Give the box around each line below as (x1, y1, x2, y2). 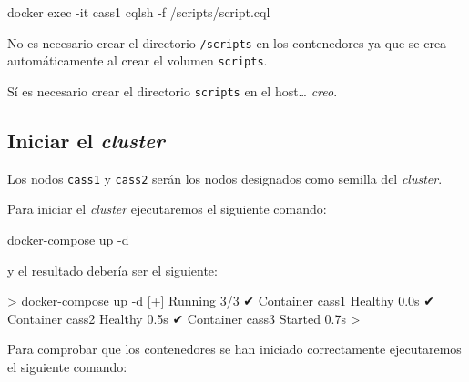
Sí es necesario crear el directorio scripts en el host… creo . (7, 81, 338, 100)
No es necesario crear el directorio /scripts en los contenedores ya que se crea (7, 33, 447, 52)
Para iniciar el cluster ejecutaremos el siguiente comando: (7, 199, 327, 218)
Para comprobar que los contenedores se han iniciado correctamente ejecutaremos (7, 339, 462, 358)
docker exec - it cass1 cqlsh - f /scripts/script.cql (7, 3, 270, 21)
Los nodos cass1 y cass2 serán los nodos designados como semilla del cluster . (7, 168, 443, 187)
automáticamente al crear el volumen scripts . (7, 51, 268, 70)
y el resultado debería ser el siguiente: (7, 260, 218, 279)
